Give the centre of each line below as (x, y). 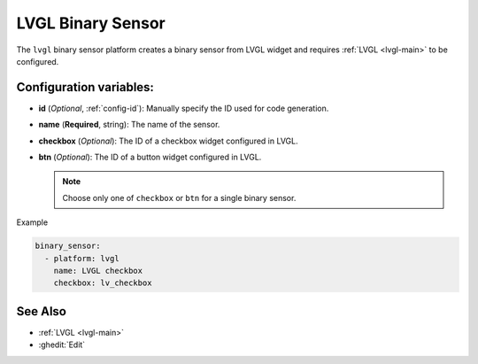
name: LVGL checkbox (98, 271)
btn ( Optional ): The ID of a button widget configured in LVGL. (150, 157)
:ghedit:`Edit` (62, 345)
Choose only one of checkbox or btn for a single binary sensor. (179, 197)
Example (32, 222)
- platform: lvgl (82, 258)
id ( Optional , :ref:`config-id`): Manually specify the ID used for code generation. (184, 108)
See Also (41, 311)
